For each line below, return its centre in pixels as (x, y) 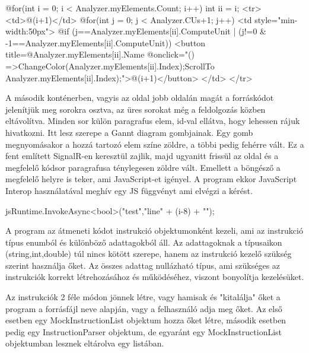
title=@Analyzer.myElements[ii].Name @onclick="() (100, 54)
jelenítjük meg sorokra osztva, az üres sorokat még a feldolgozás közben (136, 109)
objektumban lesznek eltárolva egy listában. (85, 343)
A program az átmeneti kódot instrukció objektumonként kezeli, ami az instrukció (154, 230)
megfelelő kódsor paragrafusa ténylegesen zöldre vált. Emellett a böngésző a (143, 167)
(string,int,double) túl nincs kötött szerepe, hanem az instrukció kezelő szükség (149, 254)
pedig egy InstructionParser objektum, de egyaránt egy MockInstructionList (144, 331)
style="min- (276, 19)
